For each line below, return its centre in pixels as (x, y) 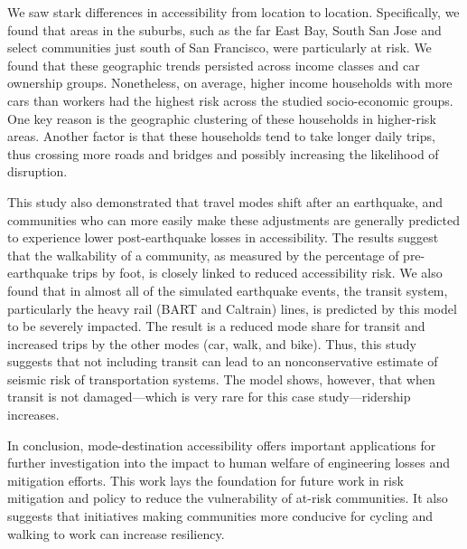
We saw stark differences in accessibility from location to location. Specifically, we (233, 12)
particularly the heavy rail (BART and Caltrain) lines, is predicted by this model (232, 308)
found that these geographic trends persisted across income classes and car (214, 65)
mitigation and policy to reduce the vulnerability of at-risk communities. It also (228, 498)
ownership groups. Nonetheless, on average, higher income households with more (230, 83)
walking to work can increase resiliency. (116, 533)
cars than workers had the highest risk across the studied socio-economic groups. (230, 100)
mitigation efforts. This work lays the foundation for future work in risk (205, 480)
